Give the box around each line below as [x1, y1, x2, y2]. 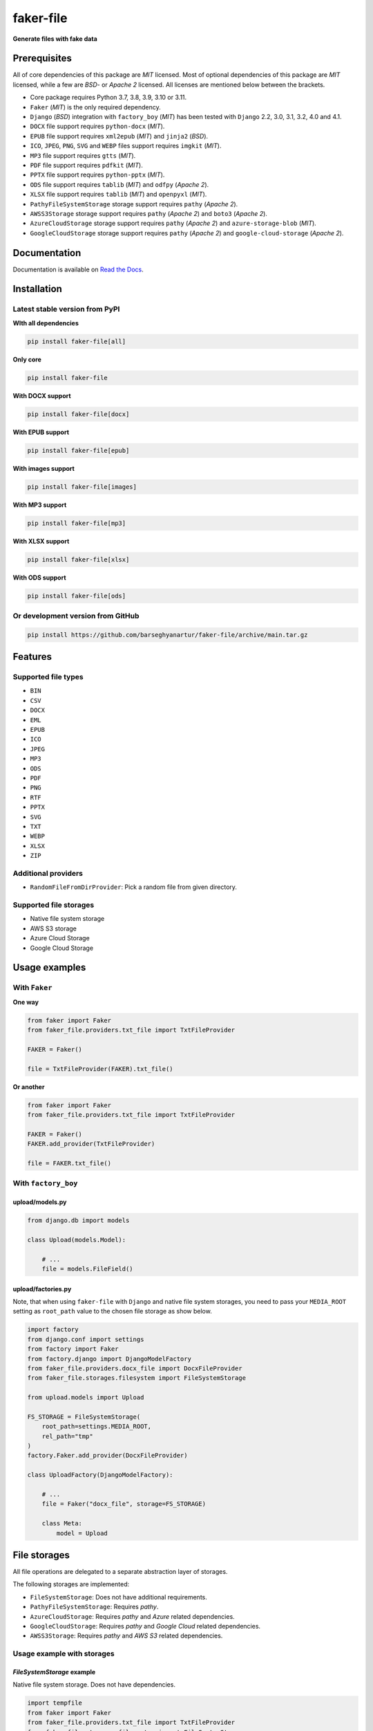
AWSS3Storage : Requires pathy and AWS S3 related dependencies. [30, 1631, 223, 1640]
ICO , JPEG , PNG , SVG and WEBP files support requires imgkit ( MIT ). [30, 142, 222, 150]
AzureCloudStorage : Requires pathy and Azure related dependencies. [30, 1612, 235, 1620]
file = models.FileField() [41, 1265, 134, 1273]
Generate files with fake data [12, 35, 98, 43]
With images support [12, 464, 75, 472]
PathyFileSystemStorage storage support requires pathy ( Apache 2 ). [30, 199, 238, 208]
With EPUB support [12, 428, 69, 436]
